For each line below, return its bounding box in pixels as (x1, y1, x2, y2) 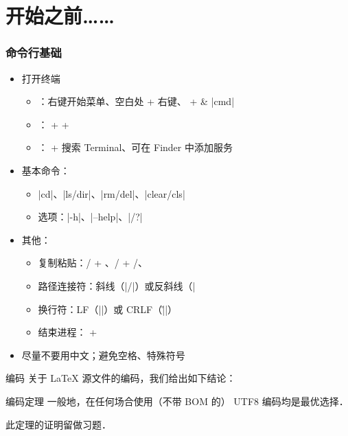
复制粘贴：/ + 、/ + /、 (38, 255, 148, 270)
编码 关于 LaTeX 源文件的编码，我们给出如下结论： (5, 371, 236, 385)
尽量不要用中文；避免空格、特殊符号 (21, 347, 185, 362)
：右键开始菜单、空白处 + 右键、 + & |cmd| (38, 94, 235, 108)
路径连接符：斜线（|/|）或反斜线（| (38, 278, 196, 292)
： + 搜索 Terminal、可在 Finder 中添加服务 (38, 140, 233, 154)
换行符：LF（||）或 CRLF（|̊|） (38, 301, 178, 316)
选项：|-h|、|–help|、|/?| (38, 209, 143, 224)
